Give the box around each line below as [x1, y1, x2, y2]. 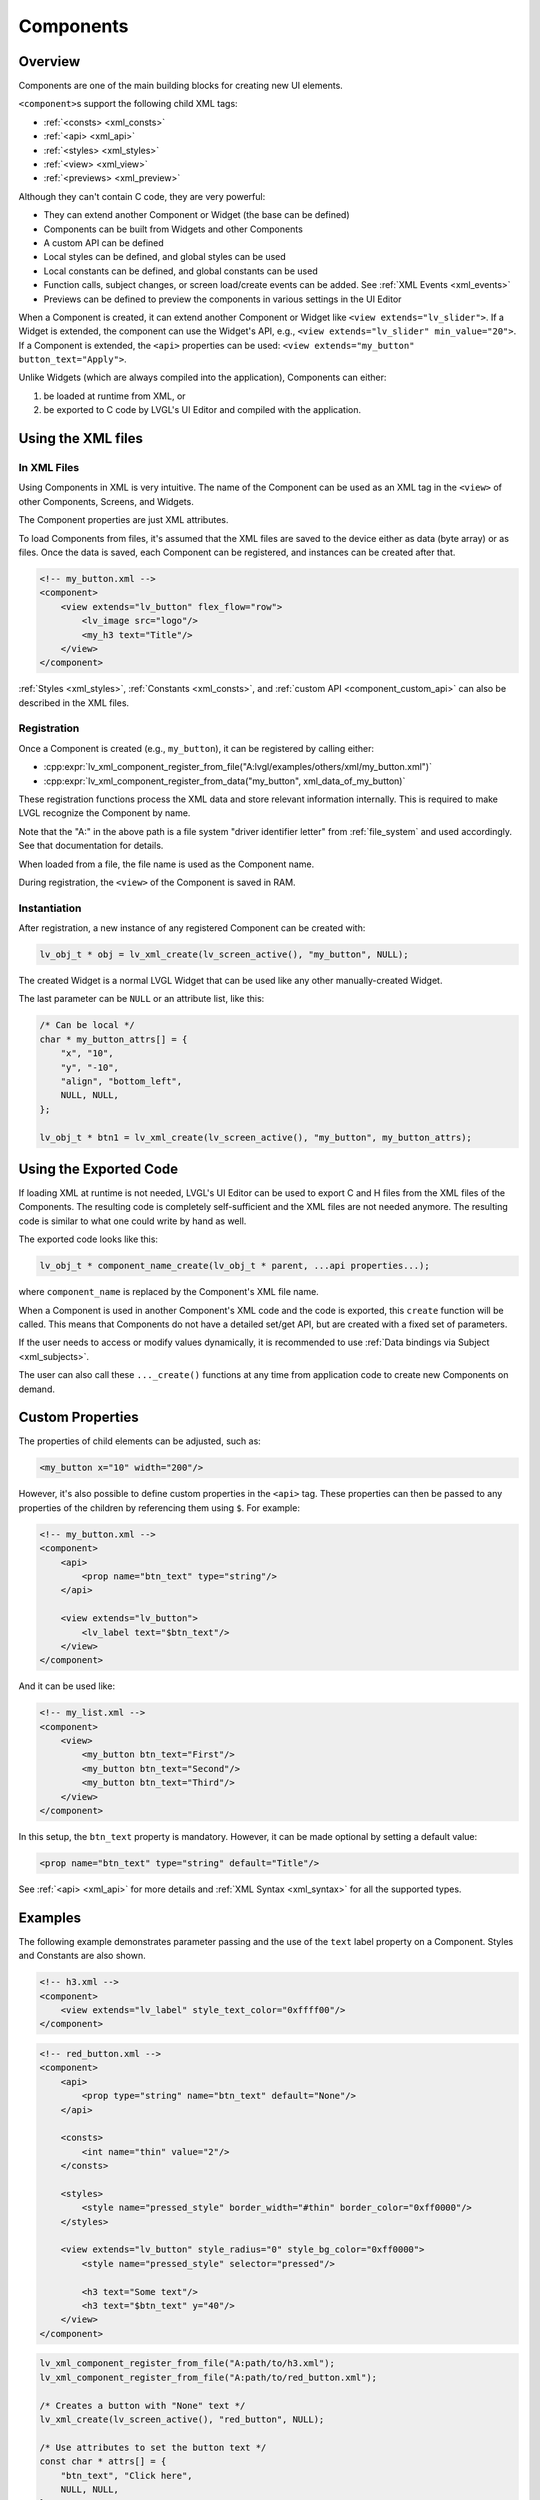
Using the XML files [18, 430, 144, 447]
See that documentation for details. [18, 840, 164, 852]
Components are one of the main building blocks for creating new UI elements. [18, 80, 344, 92]
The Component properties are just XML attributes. [18, 514, 229, 526]
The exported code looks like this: [18, 1233, 159, 1245]
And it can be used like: [18, 1680, 115, 1692]
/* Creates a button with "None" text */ [39, 2400, 246, 2411]
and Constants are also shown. [18, 1950, 147, 1962]
